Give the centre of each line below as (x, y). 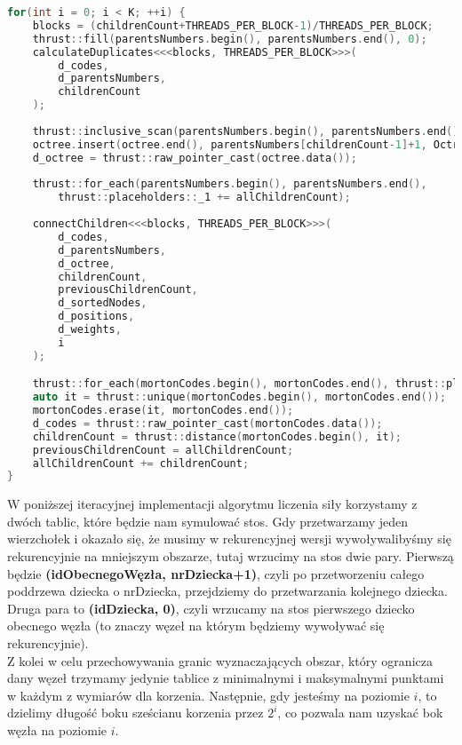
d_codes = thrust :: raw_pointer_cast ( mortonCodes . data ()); (207, 423)
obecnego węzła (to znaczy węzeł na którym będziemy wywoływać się (196, 626)
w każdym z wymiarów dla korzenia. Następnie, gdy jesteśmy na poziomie (208, 695)
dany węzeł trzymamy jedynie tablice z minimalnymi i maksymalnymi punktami (226, 678)
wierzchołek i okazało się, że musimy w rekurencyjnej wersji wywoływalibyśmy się (229, 539)
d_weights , (90, 329)
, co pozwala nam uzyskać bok (360, 713)
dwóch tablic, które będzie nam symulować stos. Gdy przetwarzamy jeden (208, 521)
